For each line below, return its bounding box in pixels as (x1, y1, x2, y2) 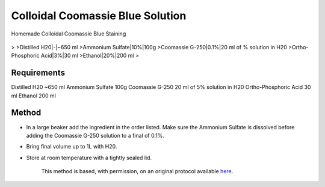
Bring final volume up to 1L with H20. (26, 143, 117, 150)
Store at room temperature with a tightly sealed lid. (26, 154, 152, 161)
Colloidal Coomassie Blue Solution (11, 9, 187, 22)
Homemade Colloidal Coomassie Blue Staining (11, 30, 126, 37)
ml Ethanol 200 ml (11, 92, 57, 99)
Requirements (11, 68, 66, 78)
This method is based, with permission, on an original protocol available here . (41, 168, 234, 175)
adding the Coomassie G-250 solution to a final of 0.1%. (26, 132, 165, 139)
